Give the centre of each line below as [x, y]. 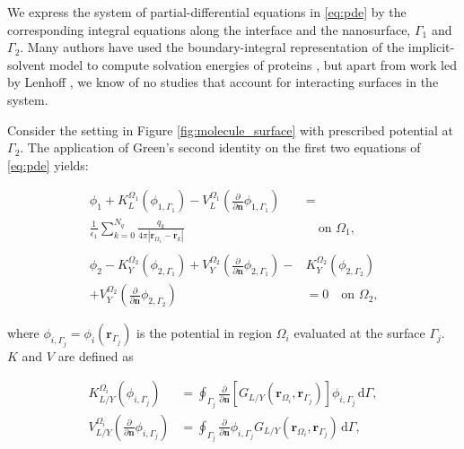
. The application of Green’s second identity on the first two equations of [220, 147]
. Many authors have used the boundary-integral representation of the [212, 47]
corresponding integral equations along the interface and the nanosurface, [209, 29]
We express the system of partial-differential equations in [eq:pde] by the [207, 12]
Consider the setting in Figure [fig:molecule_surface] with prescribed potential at [230, 130]
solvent [26, 64]
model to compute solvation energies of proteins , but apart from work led [253, 64]
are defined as [96, 355]
